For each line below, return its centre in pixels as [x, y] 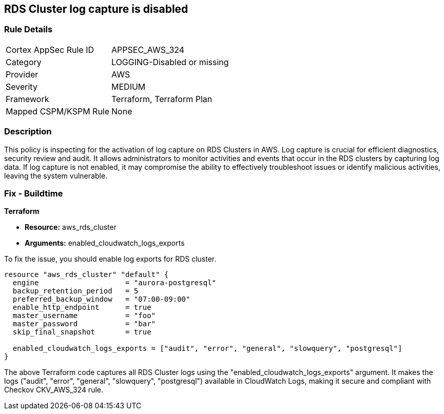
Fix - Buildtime [34, 193]
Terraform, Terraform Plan [162, 99]
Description [28, 132]
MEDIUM [129, 86]
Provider [22, 74]
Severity [22, 86]
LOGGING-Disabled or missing [170, 62]
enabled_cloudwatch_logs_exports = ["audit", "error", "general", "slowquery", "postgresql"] [207, 349]
